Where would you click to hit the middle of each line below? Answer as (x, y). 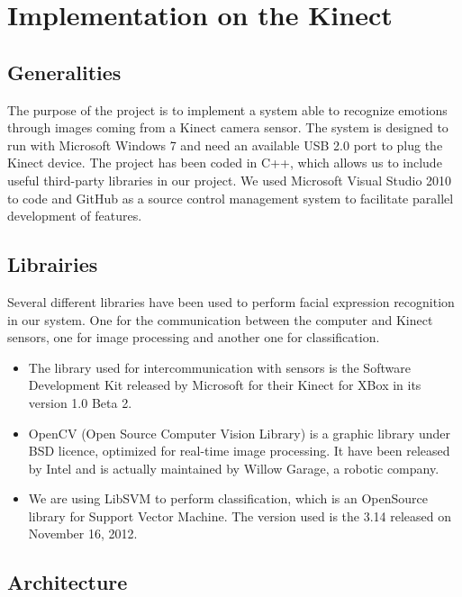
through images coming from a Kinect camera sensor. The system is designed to (228, 127)
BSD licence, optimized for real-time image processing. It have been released (239, 451)
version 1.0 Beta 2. (80, 402)
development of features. (75, 216)
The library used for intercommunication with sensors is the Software (219, 367)
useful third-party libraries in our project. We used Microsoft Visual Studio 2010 (230, 180)
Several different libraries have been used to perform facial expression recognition (231, 301)
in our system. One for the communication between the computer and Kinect (220, 319)
